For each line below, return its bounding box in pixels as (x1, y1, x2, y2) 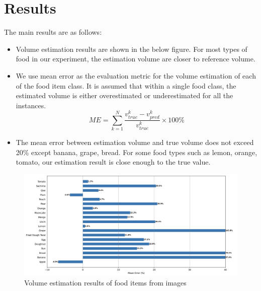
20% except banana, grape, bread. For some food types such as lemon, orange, (16, 147, 257, 157)
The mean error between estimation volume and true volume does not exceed (16, 137, 254, 148)
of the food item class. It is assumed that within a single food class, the (16, 80, 236, 91)
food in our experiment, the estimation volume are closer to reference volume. (16, 53, 255, 64)
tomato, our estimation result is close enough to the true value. (16, 157, 211, 167)
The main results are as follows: (4, 27, 102, 37)
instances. (16, 100, 46, 110)
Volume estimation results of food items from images (24, 277, 187, 288)
